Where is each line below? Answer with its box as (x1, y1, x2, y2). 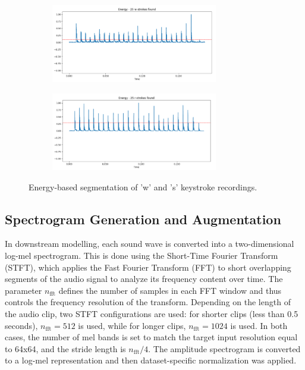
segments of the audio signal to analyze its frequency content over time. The (5, 272, 283, 285)
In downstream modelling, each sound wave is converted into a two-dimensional (5, 237, 294, 250)
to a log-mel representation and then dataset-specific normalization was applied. (5, 354, 297, 366)
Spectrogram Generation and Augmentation (5, 209, 281, 228)
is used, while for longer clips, (78, 319, 186, 331)
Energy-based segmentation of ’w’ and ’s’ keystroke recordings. (29, 180, 257, 193)
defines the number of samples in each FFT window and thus (58, 284, 282, 296)
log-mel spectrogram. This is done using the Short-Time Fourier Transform (5, 249, 278, 261)
